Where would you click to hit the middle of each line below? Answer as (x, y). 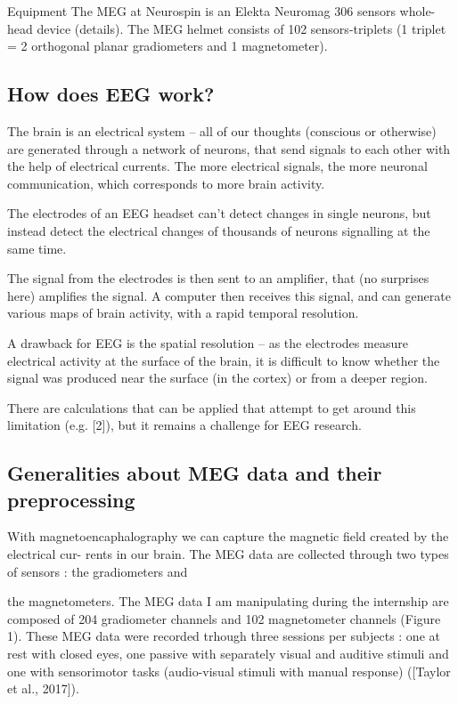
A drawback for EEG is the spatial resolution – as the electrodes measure (208, 342)
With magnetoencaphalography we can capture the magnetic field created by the (228, 536)
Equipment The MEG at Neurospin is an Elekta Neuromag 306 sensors (201, 11)
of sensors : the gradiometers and (98, 571)
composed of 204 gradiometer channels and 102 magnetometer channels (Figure (224, 618)
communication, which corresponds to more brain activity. (166, 183)
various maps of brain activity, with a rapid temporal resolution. (183, 313)
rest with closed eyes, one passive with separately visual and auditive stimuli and (228, 654)
